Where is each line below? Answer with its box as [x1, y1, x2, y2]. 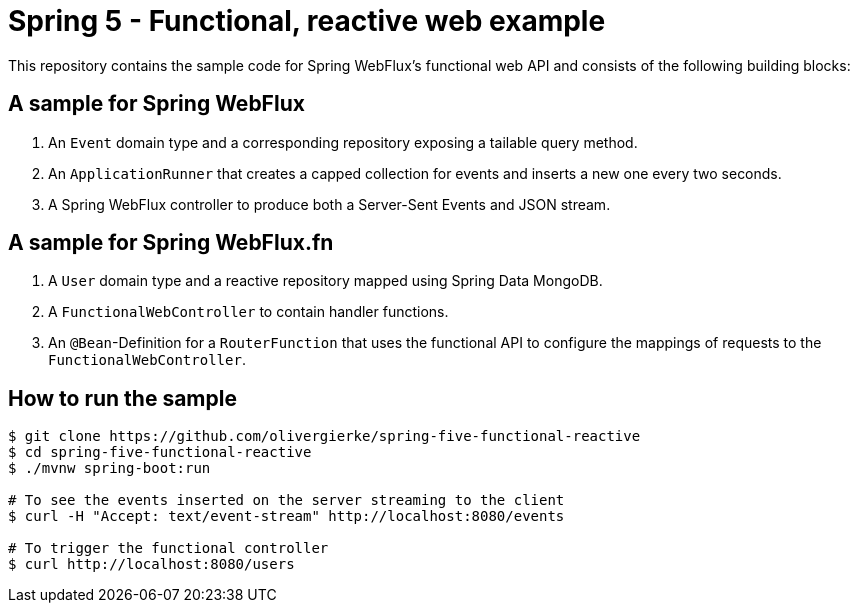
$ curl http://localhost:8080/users [8, 556, 295, 573]
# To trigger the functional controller [8, 540, 329, 557]
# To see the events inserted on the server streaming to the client [8, 492, 565, 509]
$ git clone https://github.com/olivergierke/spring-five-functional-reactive [8, 428, 641, 445]
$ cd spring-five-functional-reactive [8, 444, 312, 461]
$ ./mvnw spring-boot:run [8, 460, 211, 477]
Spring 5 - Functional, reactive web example [8, 4, 606, 38]
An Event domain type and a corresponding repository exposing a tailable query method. [48, 133, 638, 151]
